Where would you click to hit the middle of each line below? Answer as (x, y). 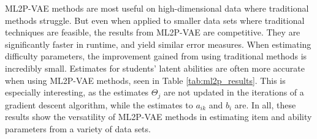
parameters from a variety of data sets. (78, 128)
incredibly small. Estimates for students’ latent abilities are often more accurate (155, 68)
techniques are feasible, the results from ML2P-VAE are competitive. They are (153, 32)
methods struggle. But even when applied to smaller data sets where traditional (155, 20)
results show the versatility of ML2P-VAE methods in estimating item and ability (158, 117)
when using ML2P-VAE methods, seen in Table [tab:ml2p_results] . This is (145, 80)
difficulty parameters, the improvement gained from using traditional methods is (156, 56)
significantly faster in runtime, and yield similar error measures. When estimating (158, 44)
